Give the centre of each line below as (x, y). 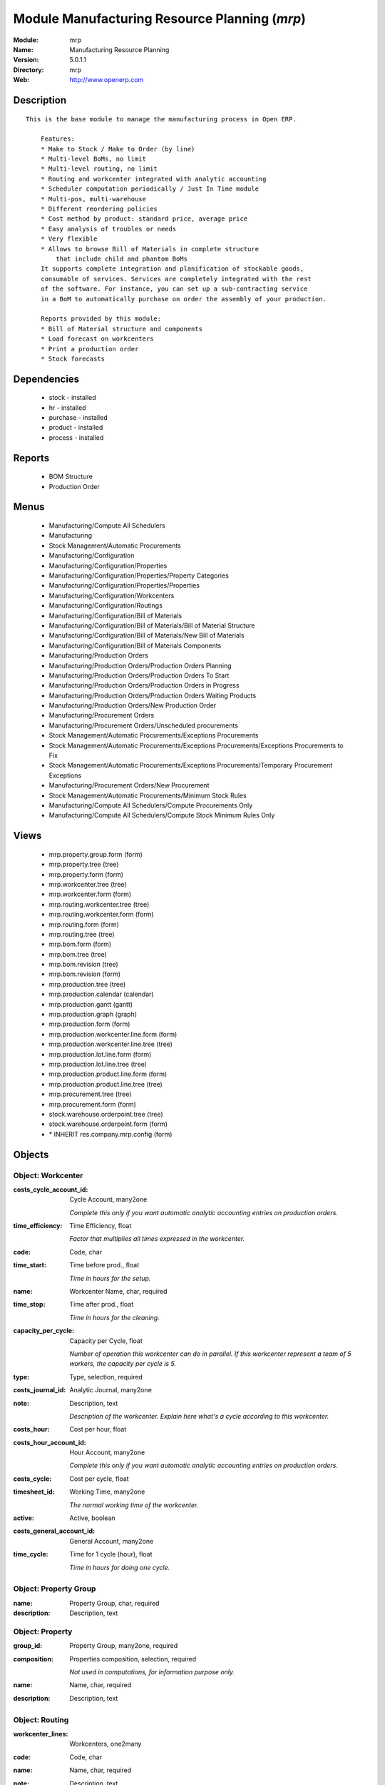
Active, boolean (92, 1518)
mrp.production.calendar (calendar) (101, 994)
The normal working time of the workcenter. (134, 1505)
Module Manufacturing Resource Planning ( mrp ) (159, 19)
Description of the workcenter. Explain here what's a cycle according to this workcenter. (199, 1416)
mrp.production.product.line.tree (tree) (106, 1084)
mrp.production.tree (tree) (87, 984)
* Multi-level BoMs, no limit (93, 159)
